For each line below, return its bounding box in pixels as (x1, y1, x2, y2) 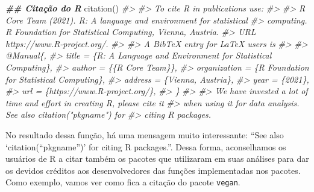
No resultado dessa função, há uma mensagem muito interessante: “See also (5, 128, 284, 141)
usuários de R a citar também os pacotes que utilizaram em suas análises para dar (5, 152, 309, 165)
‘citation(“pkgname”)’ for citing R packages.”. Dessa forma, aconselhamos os (5, 140, 286, 153)
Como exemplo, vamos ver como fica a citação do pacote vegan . (5, 176, 240, 188)
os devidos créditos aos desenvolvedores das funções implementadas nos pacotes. (5, 164, 301, 176)
